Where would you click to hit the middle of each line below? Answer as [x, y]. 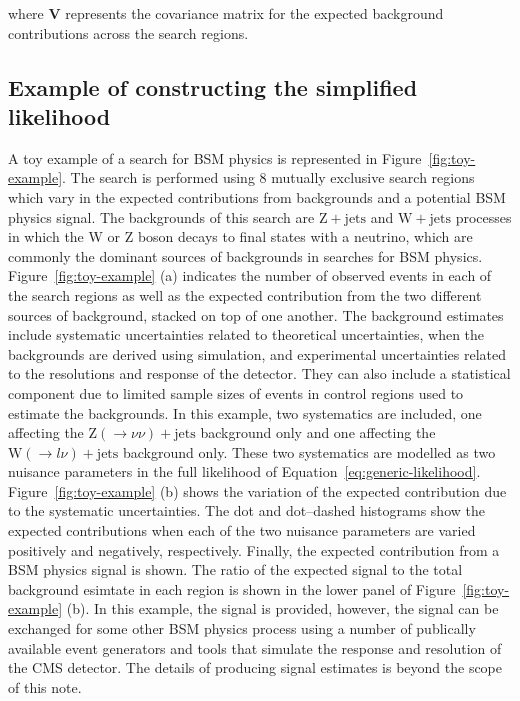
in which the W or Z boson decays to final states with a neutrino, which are [240, 236]
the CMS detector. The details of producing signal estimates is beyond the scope [255, 667]
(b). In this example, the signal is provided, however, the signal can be [282, 608]
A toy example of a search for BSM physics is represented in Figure [215, 157]
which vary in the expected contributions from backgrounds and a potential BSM [257, 196]
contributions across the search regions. [128, 32]
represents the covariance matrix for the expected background [254, 13]
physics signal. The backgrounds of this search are [161, 216]
